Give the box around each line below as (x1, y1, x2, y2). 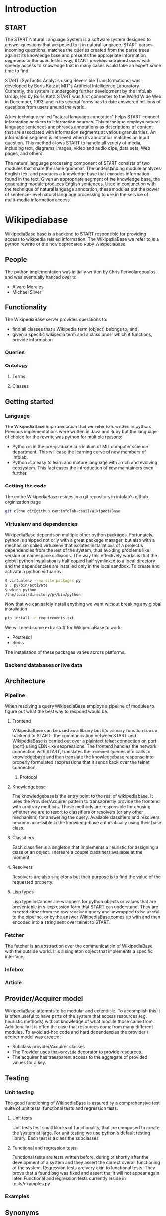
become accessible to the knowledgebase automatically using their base (12, 819, 162, 825)
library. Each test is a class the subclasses (12, 1135, 99, 1141)
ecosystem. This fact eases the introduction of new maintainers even (12, 465, 154, 471)
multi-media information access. (5, 197, 71, 203)
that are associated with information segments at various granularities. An (5, 129, 156, 135)
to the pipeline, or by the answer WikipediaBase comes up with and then (12, 914, 161, 920)
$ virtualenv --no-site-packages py (5, 578, 81, 583)
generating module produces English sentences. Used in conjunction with (5, 181, 156, 187)
